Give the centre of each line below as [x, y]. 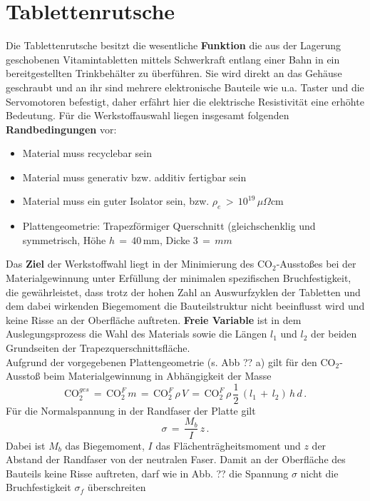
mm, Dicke [166, 239]
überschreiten [117, 487]
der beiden [334, 334]
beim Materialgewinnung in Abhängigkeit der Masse [158, 376]
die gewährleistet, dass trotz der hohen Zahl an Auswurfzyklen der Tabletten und [183, 292]
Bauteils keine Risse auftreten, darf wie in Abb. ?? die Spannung [147, 473]
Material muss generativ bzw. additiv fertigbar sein [134, 177]
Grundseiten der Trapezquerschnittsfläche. [98, 348]
